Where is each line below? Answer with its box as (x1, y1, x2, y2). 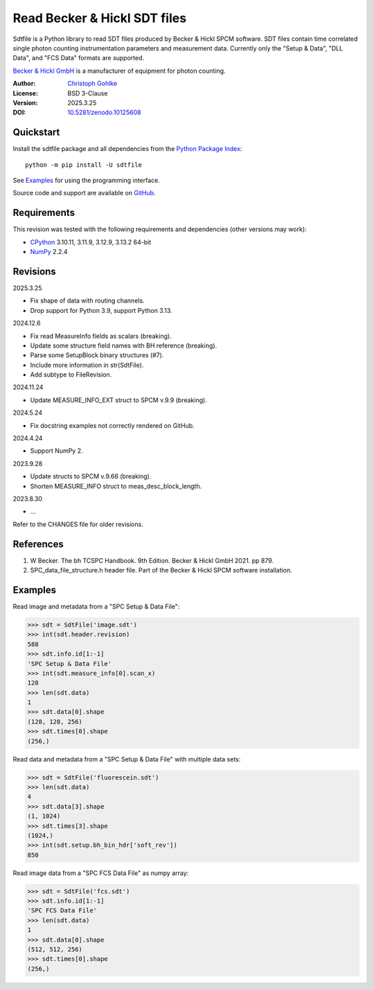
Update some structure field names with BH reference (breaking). (30, 341, 217, 350)
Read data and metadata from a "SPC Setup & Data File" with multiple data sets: (12, 755, 241, 763)
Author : (12, 80, 36, 88)
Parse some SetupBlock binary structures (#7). (30, 351, 164, 359)
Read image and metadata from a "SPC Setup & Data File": (12, 602, 180, 611)
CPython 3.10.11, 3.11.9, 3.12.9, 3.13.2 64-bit (30, 237, 152, 246)
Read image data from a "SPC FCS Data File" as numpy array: (12, 869, 189, 877)
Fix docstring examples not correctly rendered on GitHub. (30, 421, 195, 429)
